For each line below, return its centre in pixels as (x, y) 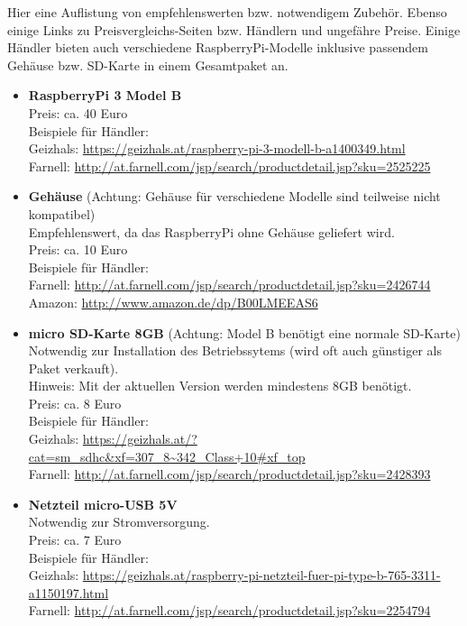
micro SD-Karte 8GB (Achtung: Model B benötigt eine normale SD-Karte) (244, 332)
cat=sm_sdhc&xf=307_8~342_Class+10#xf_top (167, 456)
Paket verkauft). (73, 368)
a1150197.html (69, 592)
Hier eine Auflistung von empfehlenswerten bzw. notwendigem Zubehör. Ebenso (227, 12)
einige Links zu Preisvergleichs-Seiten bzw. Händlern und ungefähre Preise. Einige (234, 29)
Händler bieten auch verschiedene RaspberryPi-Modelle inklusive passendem (218, 47)
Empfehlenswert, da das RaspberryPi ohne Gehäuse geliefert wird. (211, 231)
